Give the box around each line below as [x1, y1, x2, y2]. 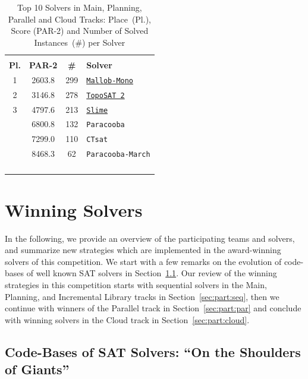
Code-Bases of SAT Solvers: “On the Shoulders [5, 342, 301, 361]
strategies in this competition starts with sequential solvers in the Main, [5, 278, 267, 290]
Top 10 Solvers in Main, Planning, [17, 1, 142, 13]
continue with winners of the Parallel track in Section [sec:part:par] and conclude [5, 302, 301, 314]
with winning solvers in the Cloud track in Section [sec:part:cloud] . [5, 313, 250, 326]
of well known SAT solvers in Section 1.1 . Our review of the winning [26, 267, 277, 279]
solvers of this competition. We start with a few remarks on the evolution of [5, 255, 282, 267]
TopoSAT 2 [86, 91, 125, 100]
